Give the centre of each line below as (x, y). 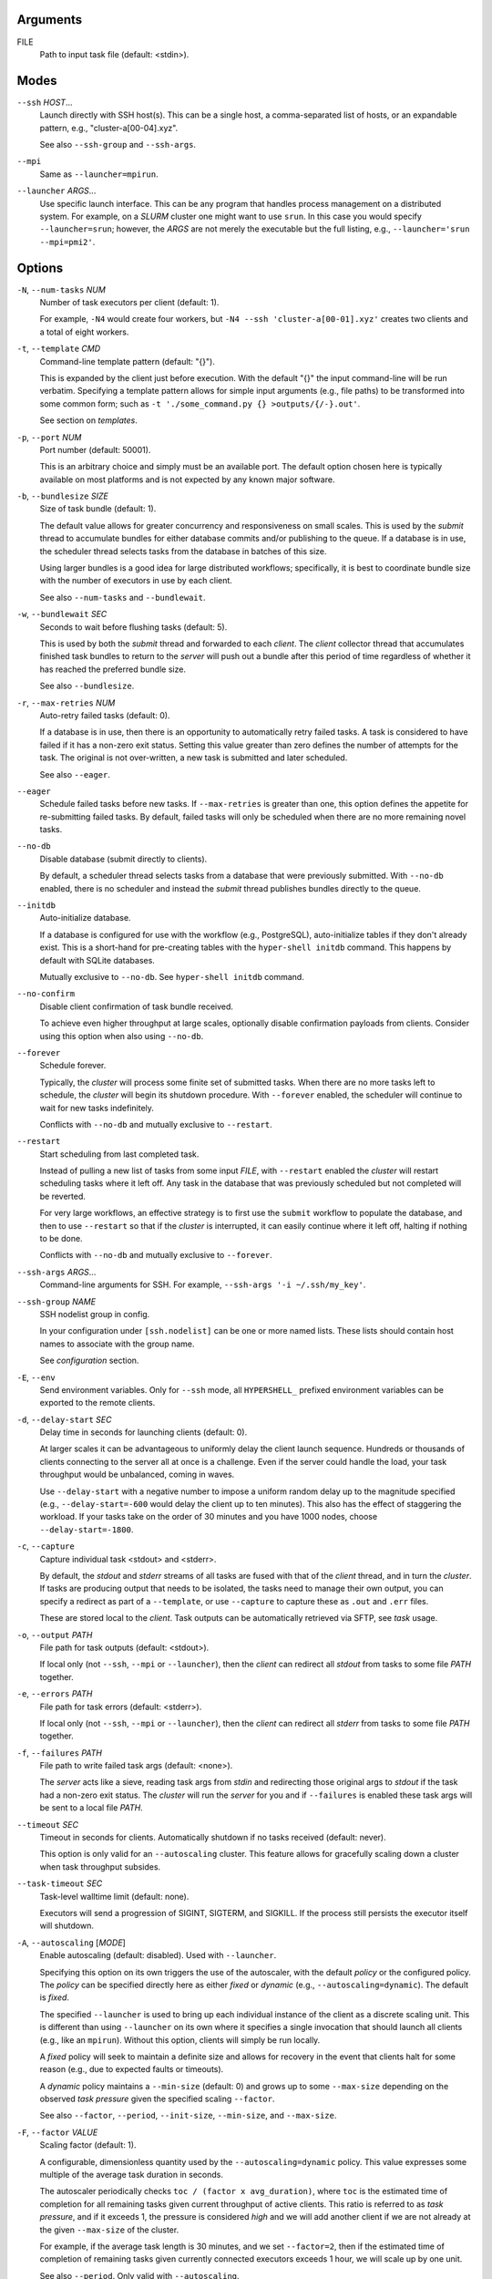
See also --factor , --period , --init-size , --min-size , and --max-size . (188, 2116)
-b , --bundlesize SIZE (62, 496)
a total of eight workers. (84, 332)
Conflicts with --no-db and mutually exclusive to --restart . (156, 1124)
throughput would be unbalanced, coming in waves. (137, 1475)
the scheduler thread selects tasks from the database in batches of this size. (183, 551)
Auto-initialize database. (85, 918)
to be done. (61, 1239)
